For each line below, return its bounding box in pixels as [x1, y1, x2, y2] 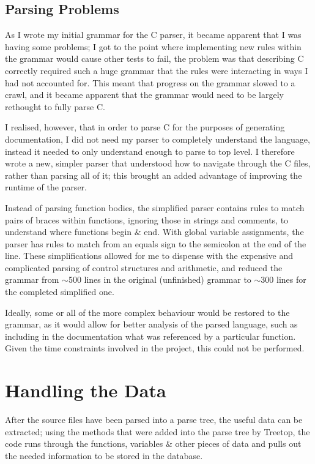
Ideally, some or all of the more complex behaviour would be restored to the [5, 305, 290, 318]
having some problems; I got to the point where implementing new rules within [5, 40, 302, 53]
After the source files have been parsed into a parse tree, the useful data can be [5, 413, 303, 426]
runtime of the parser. [5, 181, 87, 193]
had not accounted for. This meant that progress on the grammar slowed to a [5, 76, 295, 89]
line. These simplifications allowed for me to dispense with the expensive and [5, 249, 294, 262]
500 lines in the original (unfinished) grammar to [68, 273, 251, 286]
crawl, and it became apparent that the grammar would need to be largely [5, 88, 284, 101]
